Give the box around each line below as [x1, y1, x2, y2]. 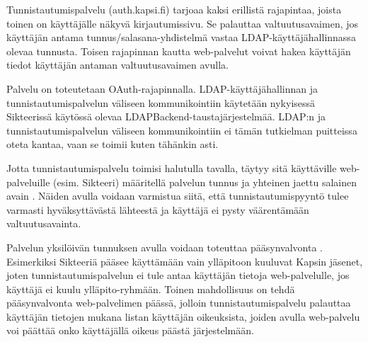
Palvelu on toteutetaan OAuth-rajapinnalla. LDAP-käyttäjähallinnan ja [6, 81, 318, 96]
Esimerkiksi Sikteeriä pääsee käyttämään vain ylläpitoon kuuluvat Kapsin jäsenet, [6, 253, 363, 268]
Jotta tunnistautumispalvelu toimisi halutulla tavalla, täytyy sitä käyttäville [6, 160, 337, 175]
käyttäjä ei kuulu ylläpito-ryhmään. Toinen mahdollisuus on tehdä [6, 281, 295, 296]
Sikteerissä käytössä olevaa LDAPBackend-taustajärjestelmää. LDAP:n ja [6, 109, 326, 124]
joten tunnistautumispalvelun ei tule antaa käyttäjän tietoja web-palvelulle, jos [6, 268, 350, 283]
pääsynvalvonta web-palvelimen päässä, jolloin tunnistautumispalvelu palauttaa [6, 295, 351, 310]
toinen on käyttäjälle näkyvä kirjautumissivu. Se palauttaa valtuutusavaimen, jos [6, 16, 359, 30]
